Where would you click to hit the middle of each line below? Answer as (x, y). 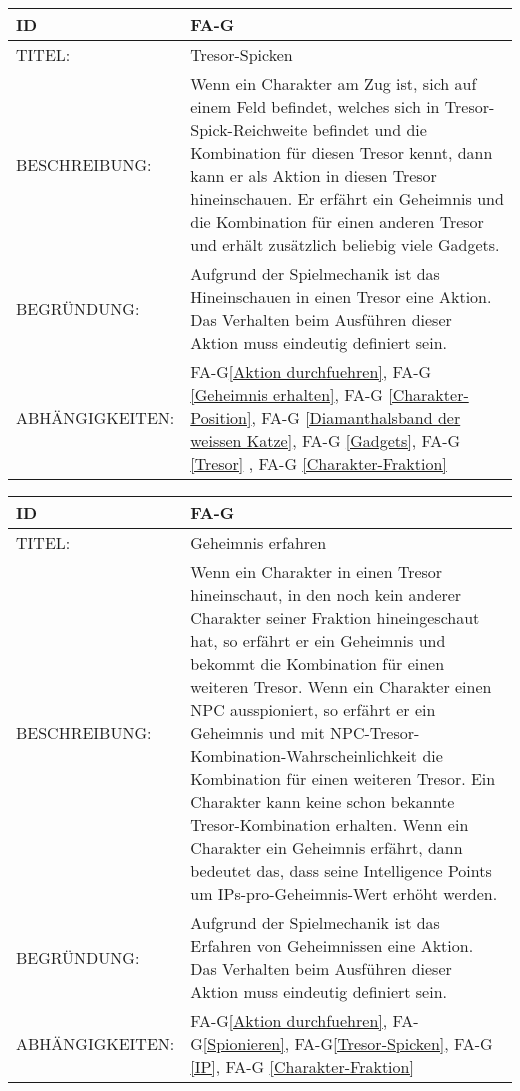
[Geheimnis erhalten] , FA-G (286, 394)
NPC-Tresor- (375, 732)
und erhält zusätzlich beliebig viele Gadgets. (345, 244)
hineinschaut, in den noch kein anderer (326, 594)
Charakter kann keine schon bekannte (322, 801)
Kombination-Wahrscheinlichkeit (304, 755)
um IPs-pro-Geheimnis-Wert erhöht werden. (344, 893)
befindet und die (369, 129)
